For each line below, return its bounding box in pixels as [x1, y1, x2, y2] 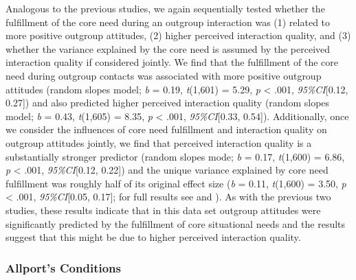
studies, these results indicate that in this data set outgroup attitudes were [5, 202, 321, 217]
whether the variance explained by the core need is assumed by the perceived [5, 41, 331, 56]
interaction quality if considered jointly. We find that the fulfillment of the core [5, 55, 339, 69]
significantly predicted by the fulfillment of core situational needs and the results [5, 216, 346, 231]
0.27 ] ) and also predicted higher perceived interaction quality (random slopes [5, 95, 330, 110]
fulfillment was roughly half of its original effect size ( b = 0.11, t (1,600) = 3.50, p [5, 176, 346, 190]
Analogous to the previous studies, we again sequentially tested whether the [5, 1, 325, 15]
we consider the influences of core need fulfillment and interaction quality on [5, 122, 327, 137]
